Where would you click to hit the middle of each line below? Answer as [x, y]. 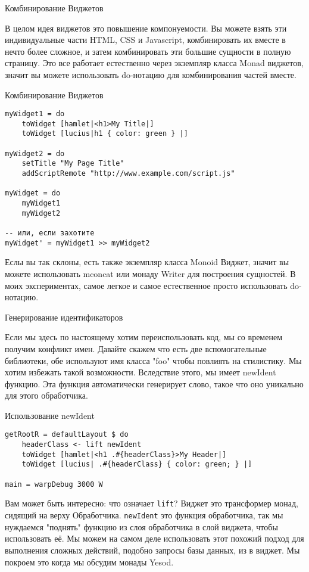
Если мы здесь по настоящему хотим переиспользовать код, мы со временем [143, 337]
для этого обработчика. [46, 395]
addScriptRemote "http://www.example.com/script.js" [128, 174]
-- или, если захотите [50, 233]
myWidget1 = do [35, 114]
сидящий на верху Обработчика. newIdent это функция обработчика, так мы [144, 515]
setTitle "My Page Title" [73, 164]
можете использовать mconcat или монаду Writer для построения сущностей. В [150, 273]
